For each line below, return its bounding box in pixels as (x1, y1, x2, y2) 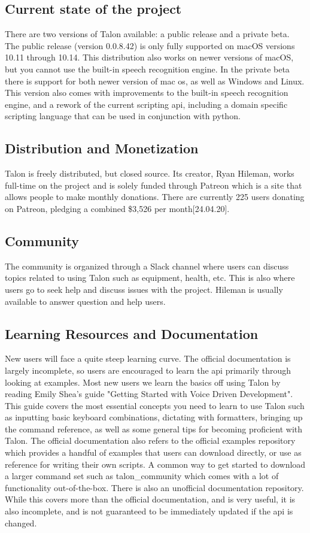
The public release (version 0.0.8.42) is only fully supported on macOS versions (5, 39, 295, 52)
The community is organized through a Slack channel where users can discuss (5, 259, 289, 272)
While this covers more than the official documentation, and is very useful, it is (5, 493, 296, 505)
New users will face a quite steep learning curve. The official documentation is (5, 352, 291, 365)
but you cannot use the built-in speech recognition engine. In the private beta (5, 62, 290, 75)
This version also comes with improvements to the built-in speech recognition (5, 86, 288, 99)
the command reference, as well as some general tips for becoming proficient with (5, 422, 303, 435)
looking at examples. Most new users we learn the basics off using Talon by (5, 375, 281, 388)
